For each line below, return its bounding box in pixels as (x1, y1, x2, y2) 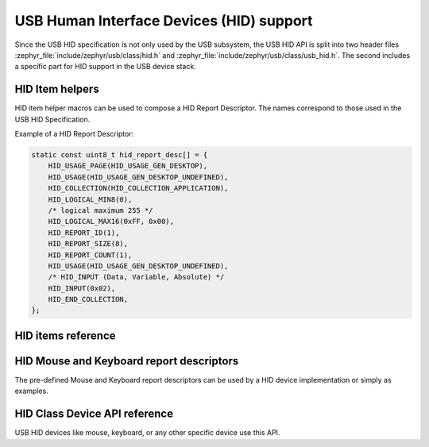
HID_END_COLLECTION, (48, 295, 129, 304)
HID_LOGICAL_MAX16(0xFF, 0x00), (48, 217, 175, 226)
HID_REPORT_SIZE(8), (48, 239, 129, 249)
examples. (14, 386, 49, 396)
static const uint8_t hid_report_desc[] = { (31, 151, 208, 159)
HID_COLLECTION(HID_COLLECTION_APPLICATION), (48, 183, 229, 193)
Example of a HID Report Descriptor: (14, 129, 134, 139)
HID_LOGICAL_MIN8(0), (48, 195, 133, 204)
